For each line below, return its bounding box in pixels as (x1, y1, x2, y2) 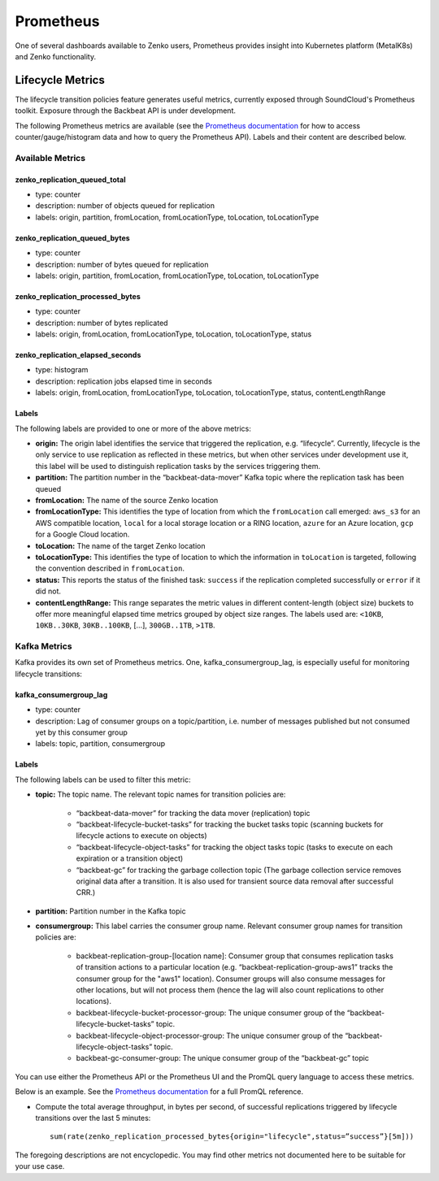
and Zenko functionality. (15, 51, 97, 61)
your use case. (15, 1161, 65, 1171)
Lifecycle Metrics (15, 73, 105, 87)
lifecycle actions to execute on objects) (76, 831, 207, 840)
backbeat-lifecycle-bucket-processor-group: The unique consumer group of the (76, 1008, 346, 1018)
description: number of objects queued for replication (35, 201, 215, 211)
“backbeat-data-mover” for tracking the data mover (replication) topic (76, 808, 311, 818)
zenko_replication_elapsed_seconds (15, 350, 141, 360)
